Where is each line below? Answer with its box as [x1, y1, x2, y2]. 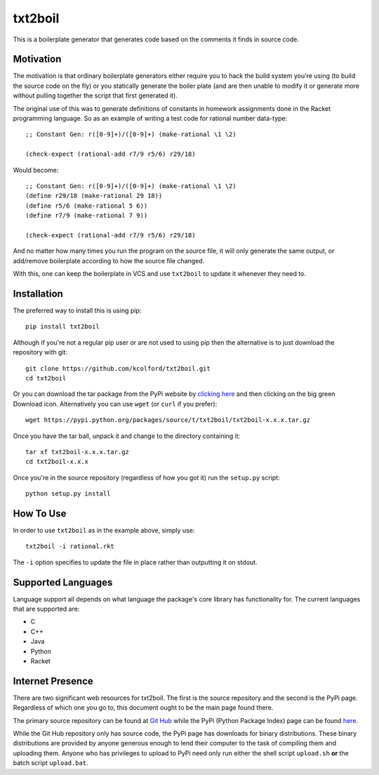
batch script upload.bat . [13, 759, 88, 767]
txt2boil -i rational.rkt [25, 543, 115, 550]
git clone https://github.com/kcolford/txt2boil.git [25, 364, 211, 372]
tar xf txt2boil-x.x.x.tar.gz [25, 448, 130, 456]
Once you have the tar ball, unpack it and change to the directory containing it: [13, 432, 241, 440]
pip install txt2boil [25, 323, 100, 331]
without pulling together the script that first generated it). [13, 91, 178, 100]
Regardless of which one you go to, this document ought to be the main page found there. [13, 703, 274, 712]
